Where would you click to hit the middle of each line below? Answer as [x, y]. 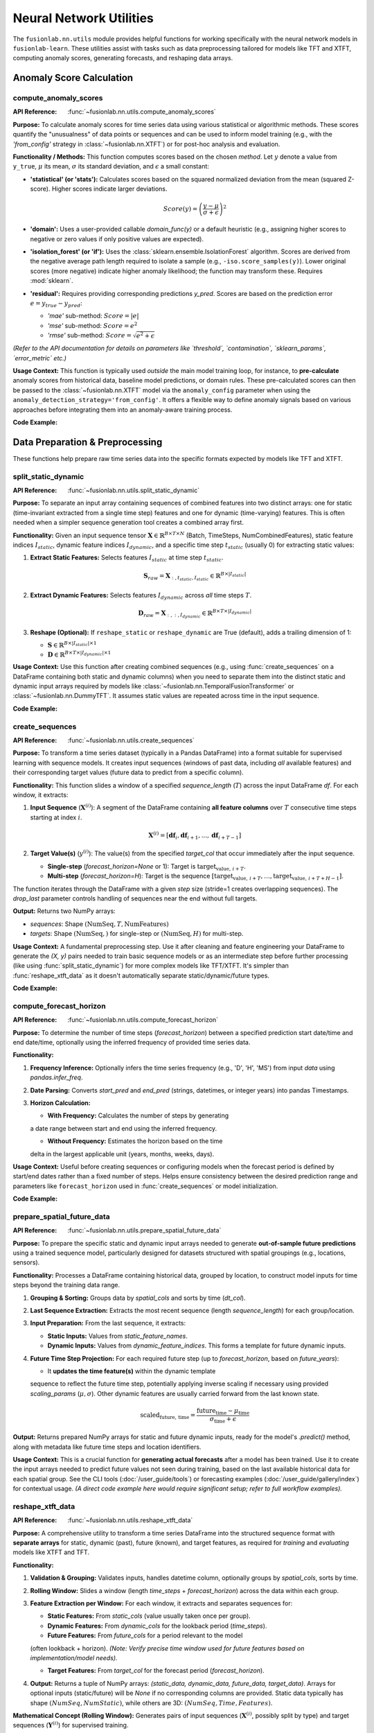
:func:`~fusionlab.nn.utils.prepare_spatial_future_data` [144, 1230]
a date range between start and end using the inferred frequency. [124, 1128]
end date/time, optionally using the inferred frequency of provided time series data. [132, 1043]
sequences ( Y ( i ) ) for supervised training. [71, 1725]
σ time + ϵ [223, 1420]
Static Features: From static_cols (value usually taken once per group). [149, 1616]
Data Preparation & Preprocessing [88, 442]
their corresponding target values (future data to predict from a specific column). [128, 772]
